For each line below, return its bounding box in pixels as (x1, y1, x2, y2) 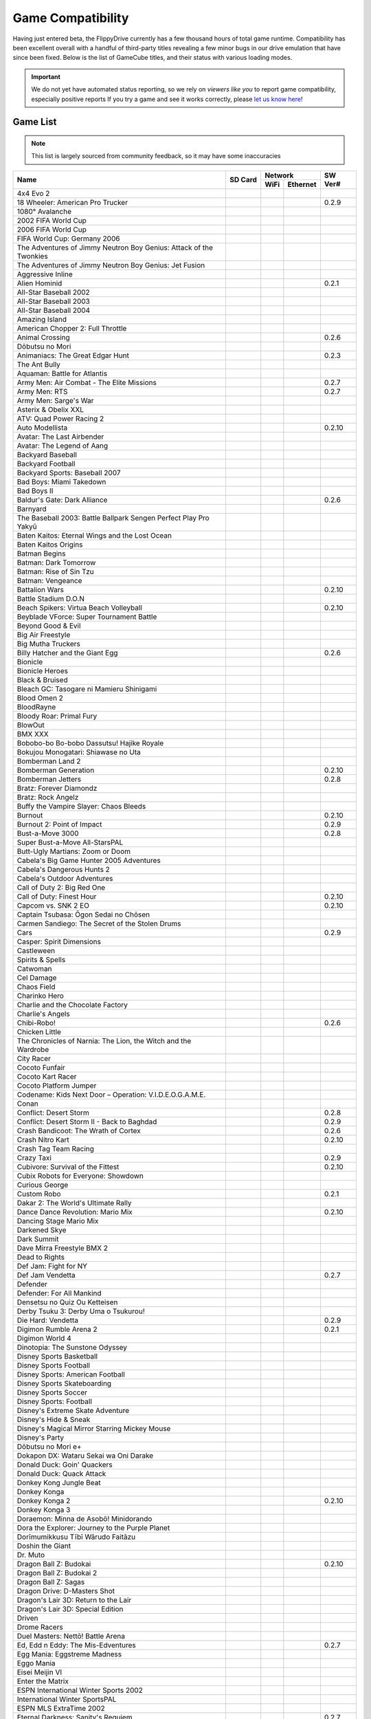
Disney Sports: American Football (16, 1369, 125, 1379)
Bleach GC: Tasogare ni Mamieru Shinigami (16, 684, 157, 694)
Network (265, 171, 294, 180)
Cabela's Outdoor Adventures (16, 873, 113, 883)
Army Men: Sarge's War (16, 395, 94, 405)
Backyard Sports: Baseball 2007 (16, 468, 121, 477)
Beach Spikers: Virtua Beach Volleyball (16, 602, 142, 612)
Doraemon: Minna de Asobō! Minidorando (16, 1513, 153, 1523)
